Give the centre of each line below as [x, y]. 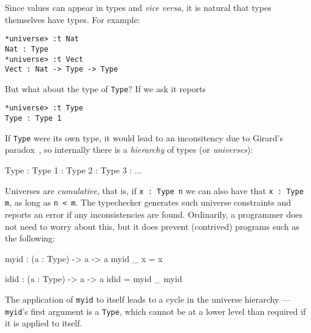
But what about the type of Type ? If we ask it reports [105, 88]
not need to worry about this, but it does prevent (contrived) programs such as [152, 226]
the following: [30, 238]
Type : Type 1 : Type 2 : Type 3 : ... [73, 170]
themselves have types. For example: [73, 19]
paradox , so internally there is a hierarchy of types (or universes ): [129, 150]
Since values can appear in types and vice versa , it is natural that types [138, 7]
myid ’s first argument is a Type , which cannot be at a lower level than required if [155, 311]
